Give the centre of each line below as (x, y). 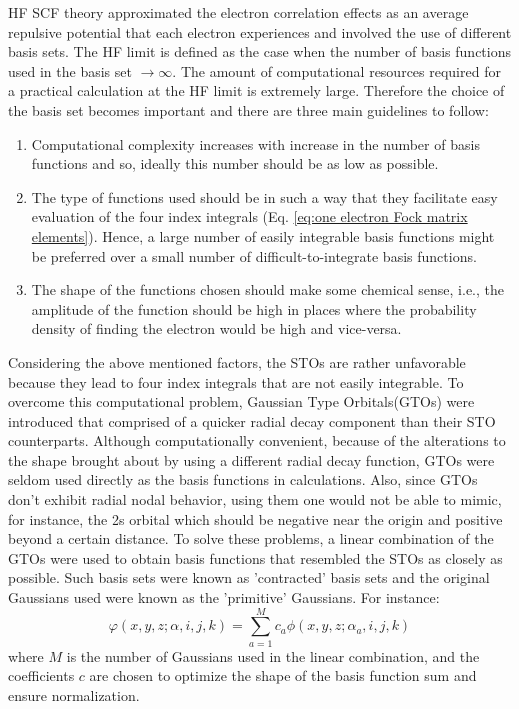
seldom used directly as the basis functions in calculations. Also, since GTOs (243, 479)
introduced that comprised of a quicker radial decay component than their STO (252, 420)
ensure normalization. (74, 694)
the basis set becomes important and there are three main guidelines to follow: (248, 109)
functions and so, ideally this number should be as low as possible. (235, 163)
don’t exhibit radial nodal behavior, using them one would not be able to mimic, (255, 499)
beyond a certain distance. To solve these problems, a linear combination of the (251, 538)
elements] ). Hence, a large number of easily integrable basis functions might (263, 235)
